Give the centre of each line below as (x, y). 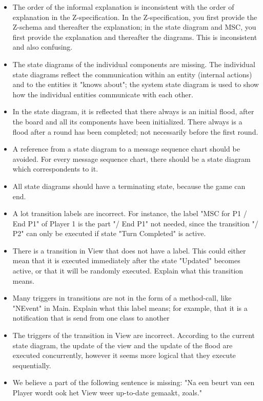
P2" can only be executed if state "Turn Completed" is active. (109, 233)
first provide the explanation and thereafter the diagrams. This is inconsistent (135, 37)
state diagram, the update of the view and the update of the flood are (123, 345)
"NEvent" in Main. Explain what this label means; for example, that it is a (130, 308)
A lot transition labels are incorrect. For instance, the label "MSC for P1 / (130, 213)
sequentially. (32, 365)
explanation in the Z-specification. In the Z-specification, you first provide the (135, 17)
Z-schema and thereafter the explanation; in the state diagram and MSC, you (134, 27)
